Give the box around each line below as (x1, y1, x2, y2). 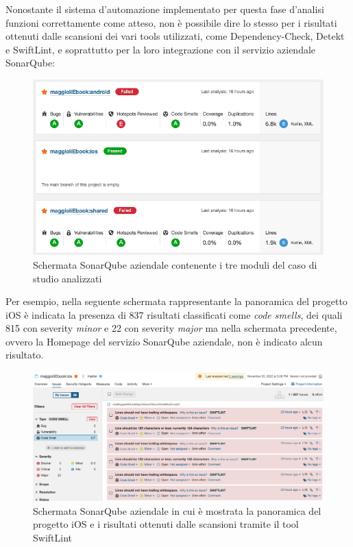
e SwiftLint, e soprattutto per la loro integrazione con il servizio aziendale (5, 42, 316, 56)
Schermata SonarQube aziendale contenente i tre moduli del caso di (33, 257, 317, 271)
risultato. (5, 348, 44, 362)
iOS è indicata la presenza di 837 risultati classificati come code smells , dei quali (5, 307, 343, 321)
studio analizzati (33, 271, 102, 285)
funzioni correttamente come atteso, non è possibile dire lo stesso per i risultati (5, 15, 337, 29)
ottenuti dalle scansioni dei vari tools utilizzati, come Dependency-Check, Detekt (5, 29, 345, 43)
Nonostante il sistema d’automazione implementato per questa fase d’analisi (5, 2, 324, 16)
